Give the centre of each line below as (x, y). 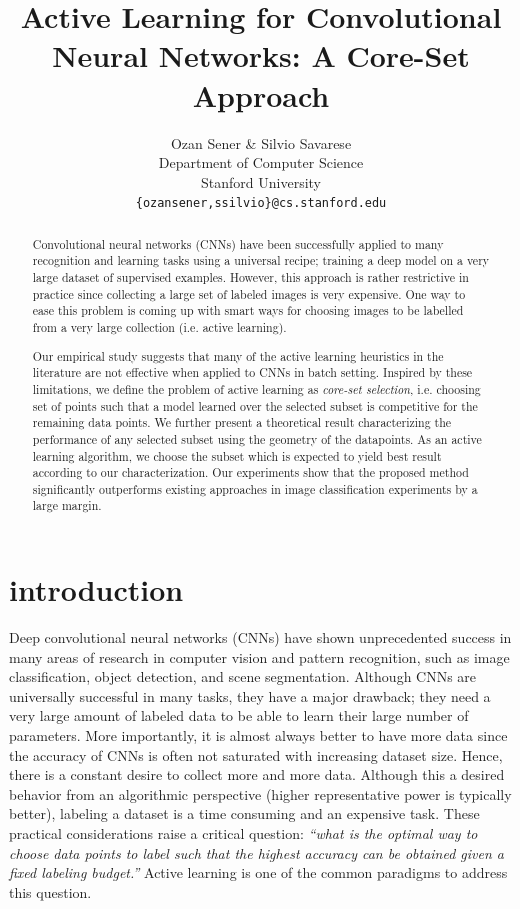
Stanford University (261, 181)
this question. (50, 891)
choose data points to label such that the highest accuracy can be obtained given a (257, 852)
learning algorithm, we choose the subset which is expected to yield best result (237, 455)
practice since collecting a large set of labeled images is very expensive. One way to (249, 293)
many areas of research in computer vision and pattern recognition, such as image (259, 656)
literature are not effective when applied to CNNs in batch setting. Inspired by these (252, 372)
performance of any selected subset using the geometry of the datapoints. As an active (257, 438)
